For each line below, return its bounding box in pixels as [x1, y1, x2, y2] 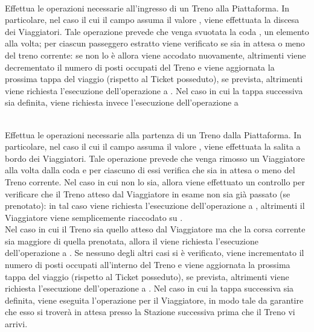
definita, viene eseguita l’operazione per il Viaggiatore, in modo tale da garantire [5, 293, 304, 306]
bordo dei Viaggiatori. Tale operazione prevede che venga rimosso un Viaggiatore [5, 152, 305, 164]
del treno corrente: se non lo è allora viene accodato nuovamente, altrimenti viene [5, 48, 306, 61]
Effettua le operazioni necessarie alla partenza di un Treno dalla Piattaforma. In [5, 128, 302, 141]
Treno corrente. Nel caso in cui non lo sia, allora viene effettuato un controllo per [5, 175, 305, 188]
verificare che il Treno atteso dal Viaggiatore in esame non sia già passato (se [5, 187, 290, 200]
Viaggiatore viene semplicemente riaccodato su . [5, 211, 183, 223]
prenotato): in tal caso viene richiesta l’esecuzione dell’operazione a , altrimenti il [5, 199, 305, 212]
